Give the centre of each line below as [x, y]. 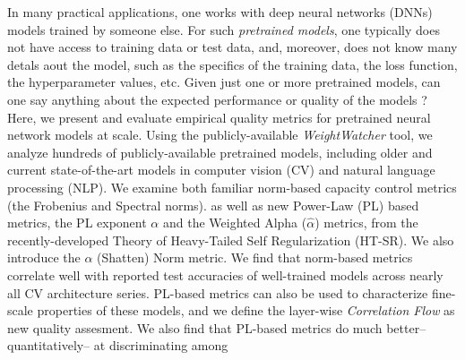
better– [406, 327]
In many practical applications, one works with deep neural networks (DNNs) [220, 12]
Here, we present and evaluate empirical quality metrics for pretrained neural [219, 117]
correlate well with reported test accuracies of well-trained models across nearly [225, 274]
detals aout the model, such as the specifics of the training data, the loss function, [232, 64]
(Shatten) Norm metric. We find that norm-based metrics [255, 257]
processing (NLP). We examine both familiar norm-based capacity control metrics [232, 187]
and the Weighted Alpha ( [235, 223]
